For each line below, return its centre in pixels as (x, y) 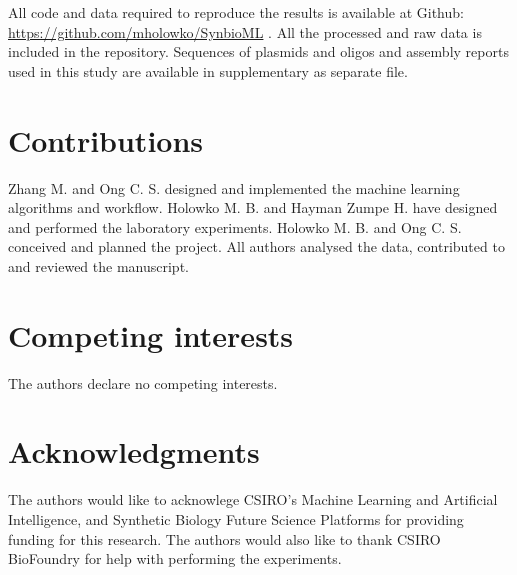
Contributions (106, 139)
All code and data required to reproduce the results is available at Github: (236, 12)
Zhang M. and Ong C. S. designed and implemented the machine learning (234, 187)
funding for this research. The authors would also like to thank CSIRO (224, 538)
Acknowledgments (134, 451)
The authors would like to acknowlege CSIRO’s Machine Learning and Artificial (253, 499)
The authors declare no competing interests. (143, 382)
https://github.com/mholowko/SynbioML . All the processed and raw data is (245, 31)
